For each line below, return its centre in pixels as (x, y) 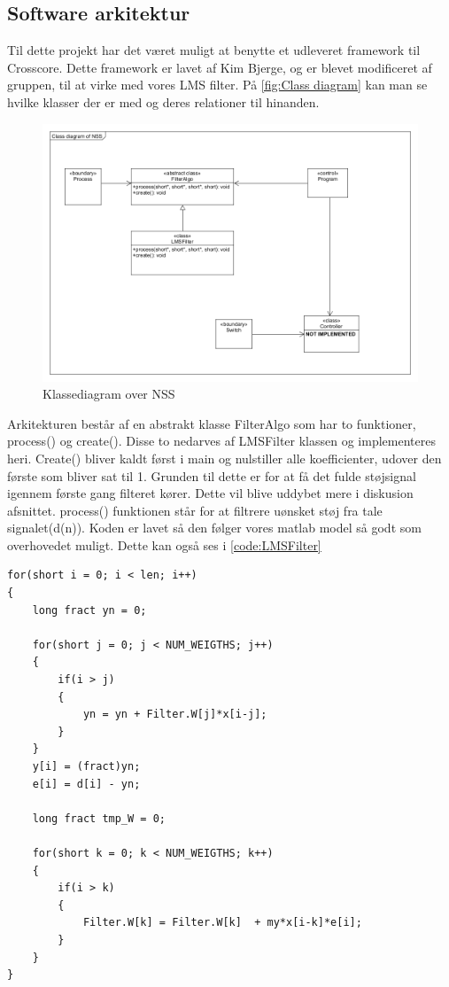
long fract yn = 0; (89, 610)
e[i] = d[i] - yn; (86, 784)
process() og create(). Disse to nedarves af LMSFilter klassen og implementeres (221, 441)
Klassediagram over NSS (109, 394)
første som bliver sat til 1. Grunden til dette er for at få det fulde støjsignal (212, 475)
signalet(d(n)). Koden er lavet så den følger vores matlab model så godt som (214, 528)
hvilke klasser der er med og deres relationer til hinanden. (163, 101)
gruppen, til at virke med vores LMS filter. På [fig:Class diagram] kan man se (217, 85)
